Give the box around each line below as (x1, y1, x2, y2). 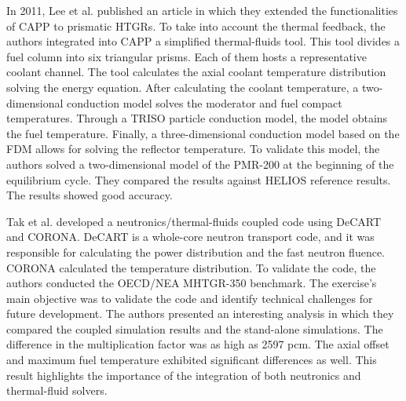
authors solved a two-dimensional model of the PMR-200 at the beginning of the (6, 155, 394, 172)
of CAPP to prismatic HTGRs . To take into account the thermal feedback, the (6, 17, 386, 34)
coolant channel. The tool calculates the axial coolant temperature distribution (6, 64, 386, 80)
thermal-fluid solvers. (6, 382, 108, 399)
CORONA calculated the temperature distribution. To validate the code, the (6, 259, 376, 275)
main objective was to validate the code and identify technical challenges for (6, 290, 373, 306)
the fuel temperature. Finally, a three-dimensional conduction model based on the (6, 125, 400, 141)
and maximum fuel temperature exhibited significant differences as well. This (6, 352, 377, 368)
